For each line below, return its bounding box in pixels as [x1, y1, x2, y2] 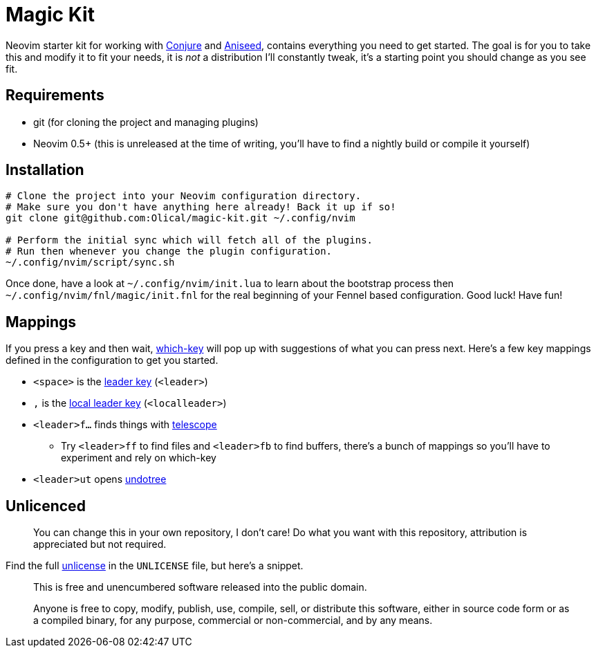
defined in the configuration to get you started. [6, 354, 218, 367]
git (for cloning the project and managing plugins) [33, 116, 259, 128]
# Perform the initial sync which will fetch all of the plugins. [6, 234, 373, 246]
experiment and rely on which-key [61, 452, 216, 464]
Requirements [6, 86, 104, 104]
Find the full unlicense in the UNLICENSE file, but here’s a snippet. [6, 560, 304, 572]
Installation [6, 161, 84, 179]
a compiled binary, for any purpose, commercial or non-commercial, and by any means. [33, 614, 433, 627]
